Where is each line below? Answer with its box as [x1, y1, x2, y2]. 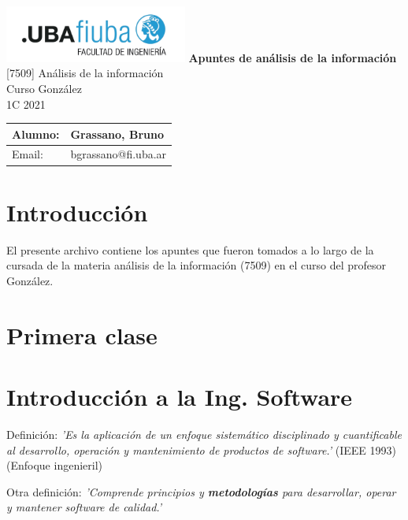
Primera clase [6, 318, 158, 351]
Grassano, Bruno [70, 125, 164, 142]
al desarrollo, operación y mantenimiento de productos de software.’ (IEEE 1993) [6, 441, 396, 458]
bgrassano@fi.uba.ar [70, 146, 167, 162]
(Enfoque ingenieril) [6, 457, 102, 474]
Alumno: [12, 125, 60, 142]
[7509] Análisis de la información [6, 65, 164, 81]
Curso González [6, 80, 82, 96]
